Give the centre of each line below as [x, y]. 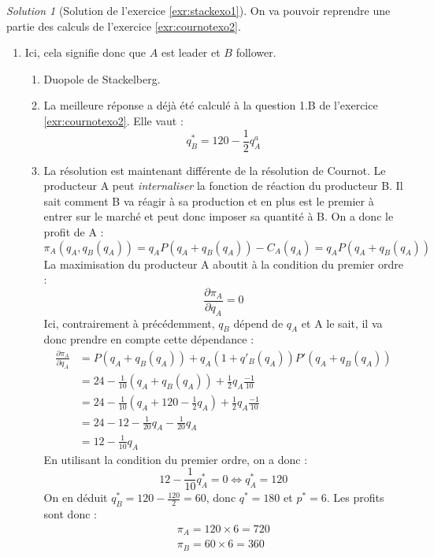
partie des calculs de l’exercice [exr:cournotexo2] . [124, 26]
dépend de [258, 323]
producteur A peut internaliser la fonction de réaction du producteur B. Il [223, 186]
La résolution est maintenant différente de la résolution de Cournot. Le [215, 170]
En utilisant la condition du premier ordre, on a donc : [176, 459]
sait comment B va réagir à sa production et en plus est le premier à [209, 201]
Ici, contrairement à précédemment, [129, 323]
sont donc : [70, 514]
